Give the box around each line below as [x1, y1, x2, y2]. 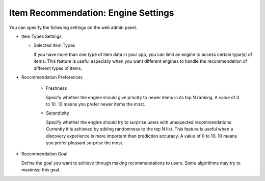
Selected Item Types [33, 42, 76, 49]
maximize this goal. [21, 167, 61, 173]
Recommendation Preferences [21, 74, 83, 80]
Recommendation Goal [21, 151, 68, 157]
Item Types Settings [21, 33, 62, 39]
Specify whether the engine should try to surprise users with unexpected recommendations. [46, 119, 233, 125]
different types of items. [33, 65, 82, 71]
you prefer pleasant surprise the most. [46, 140, 124, 146]
